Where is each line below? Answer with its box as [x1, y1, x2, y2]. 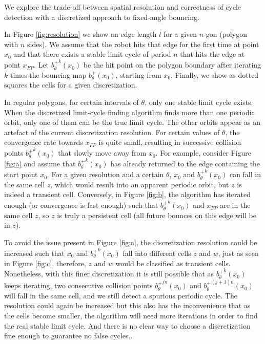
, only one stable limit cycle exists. [145, 97, 253, 107]
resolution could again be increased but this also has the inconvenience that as [4, 300, 251, 311]
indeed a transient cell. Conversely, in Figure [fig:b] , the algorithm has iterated [4, 189, 251, 200]
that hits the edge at [180, 49, 245, 59]
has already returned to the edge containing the [110, 158, 260, 169]
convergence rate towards [4, 137, 83, 147]
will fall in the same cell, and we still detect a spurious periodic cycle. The [4, 290, 237, 300]
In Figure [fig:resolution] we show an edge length [4, 29, 157, 39]
